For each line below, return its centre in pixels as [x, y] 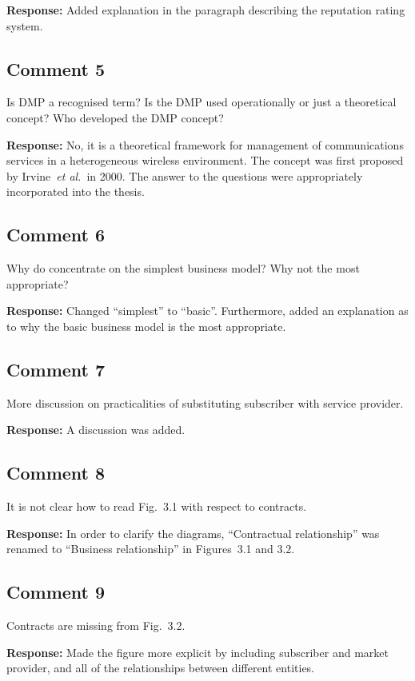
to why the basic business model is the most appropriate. [146, 326]
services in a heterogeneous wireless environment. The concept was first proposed [205, 160]
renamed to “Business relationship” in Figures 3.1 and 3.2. [151, 549]
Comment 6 [56, 235]
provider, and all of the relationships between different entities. [161, 668]
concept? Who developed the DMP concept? [115, 117]
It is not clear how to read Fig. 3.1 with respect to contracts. [157, 506]
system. [25, 25]
